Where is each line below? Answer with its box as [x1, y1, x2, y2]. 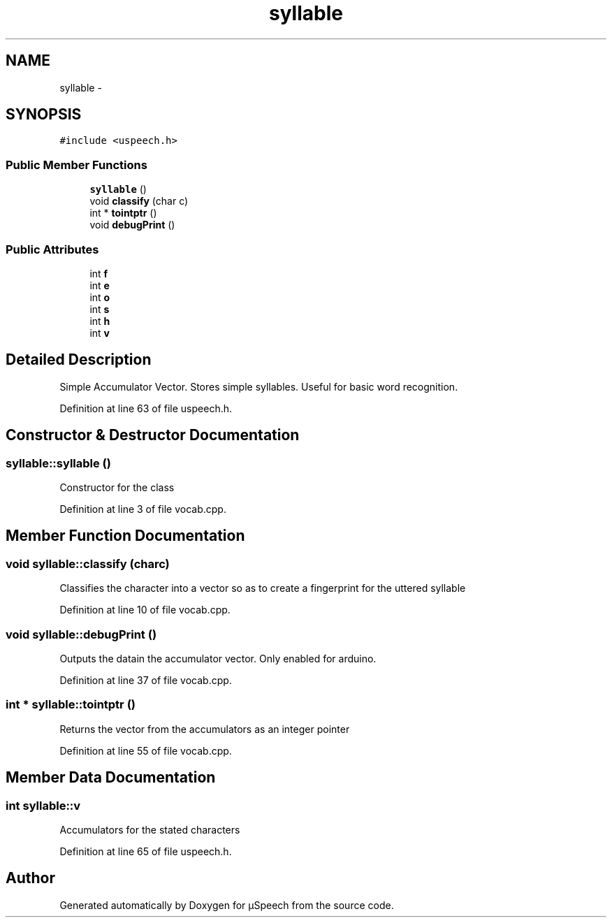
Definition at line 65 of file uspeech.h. [59, 845, 232, 857]
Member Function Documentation [6, 527, 245, 545]
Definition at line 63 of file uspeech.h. [59, 402, 233, 414]
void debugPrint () [89, 219, 175, 231]
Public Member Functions [6, 157, 147, 172]
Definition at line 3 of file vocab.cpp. [59, 503, 226, 515]
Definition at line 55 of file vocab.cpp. [59, 744, 232, 757]
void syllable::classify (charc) [6, 556, 170, 571]
